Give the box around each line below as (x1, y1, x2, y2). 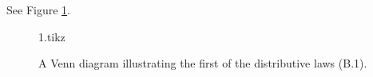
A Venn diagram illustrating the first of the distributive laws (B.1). (38, 55, 367, 71)
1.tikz (38, 28, 65, 44)
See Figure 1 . (6, 2, 70, 17)
